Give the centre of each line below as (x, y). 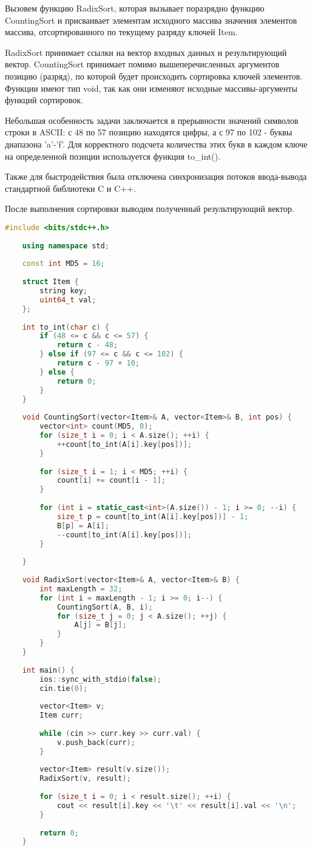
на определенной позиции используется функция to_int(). (113, 156)
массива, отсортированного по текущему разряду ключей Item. (121, 32)
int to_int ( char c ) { (66, 327)
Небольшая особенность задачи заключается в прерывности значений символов (152, 120)
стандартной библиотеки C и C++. (70, 188)
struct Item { (50, 282)
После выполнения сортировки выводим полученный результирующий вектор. (150, 209)
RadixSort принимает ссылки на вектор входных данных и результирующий (146, 52)
